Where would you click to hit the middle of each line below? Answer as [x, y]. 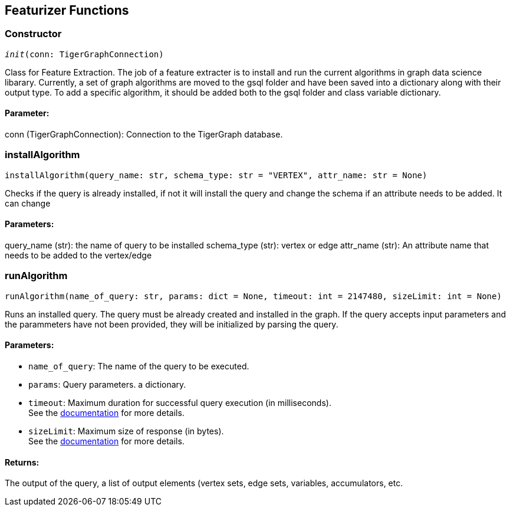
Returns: [22, 462]
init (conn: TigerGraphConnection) [84, 54]
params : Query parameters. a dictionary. [107, 384]
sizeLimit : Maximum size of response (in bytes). [126, 431]
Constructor [33, 34]
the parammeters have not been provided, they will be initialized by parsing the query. [172, 324]
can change [28, 203]
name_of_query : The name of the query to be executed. [139, 366]
